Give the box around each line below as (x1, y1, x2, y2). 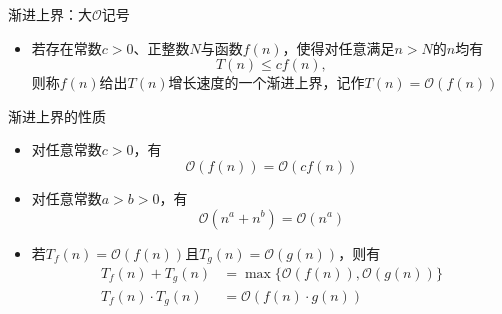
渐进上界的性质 (8, 105, 106, 126)
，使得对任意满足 (282, 37, 395, 58)
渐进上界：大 (8, 4, 92, 24)
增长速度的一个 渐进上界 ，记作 (168, 72, 365, 93)
